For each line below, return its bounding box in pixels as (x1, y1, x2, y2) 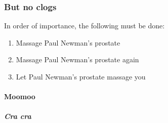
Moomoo (4, 91, 35, 102)
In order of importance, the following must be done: (4, 20, 165, 31)
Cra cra (4, 111, 31, 121)
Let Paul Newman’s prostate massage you (16, 71, 146, 81)
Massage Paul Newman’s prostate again (16, 54, 139, 65)
